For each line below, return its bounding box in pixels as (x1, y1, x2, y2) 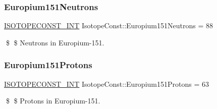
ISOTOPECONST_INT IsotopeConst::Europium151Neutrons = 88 (4, 20, 213, 31)
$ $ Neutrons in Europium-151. (6, 37, 104, 47)
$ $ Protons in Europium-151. (6, 95, 100, 106)
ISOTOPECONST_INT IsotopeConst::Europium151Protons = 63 (4, 78, 209, 89)
